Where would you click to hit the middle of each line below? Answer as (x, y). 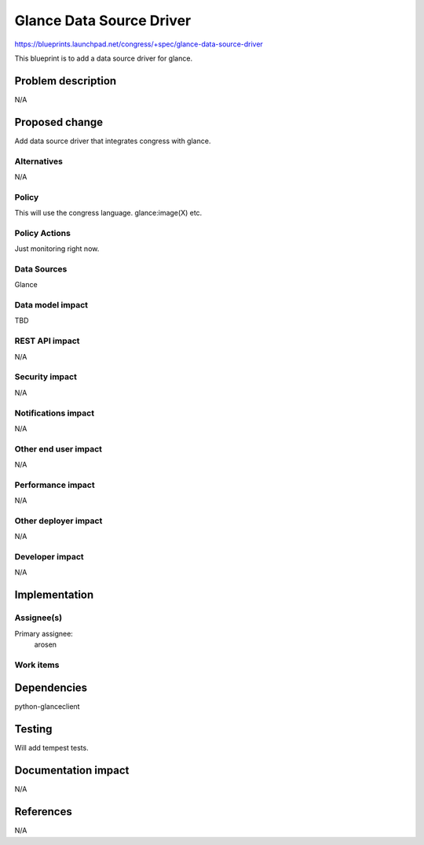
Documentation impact (72, 771)
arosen (46, 644)
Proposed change (59, 122)
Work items (37, 665)
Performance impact (55, 485)
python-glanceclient (47, 707)
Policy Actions (42, 233)
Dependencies (51, 688)
